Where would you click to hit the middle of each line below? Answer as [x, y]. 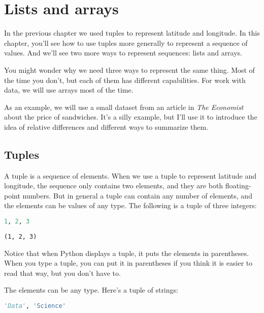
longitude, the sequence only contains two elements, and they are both [114, 186]
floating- [238, 186]
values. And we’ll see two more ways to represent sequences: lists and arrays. [123, 53]
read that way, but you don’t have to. [62, 273]
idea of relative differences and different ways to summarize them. [106, 126]
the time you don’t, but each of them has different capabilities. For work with [125, 80]
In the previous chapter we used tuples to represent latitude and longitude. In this [132, 33]
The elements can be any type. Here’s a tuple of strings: [91, 290]
